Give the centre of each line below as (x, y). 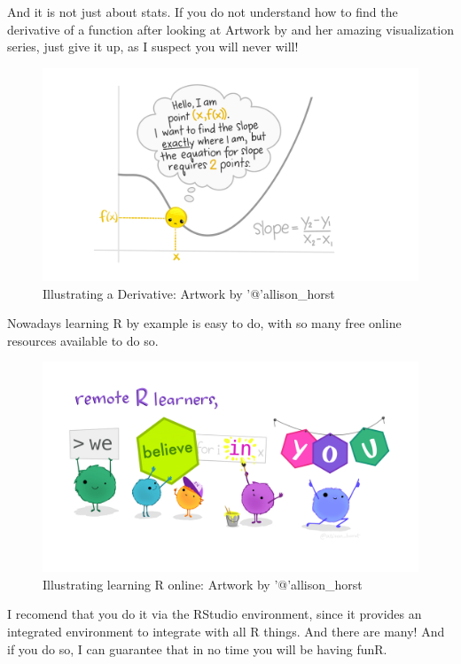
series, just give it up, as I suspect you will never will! (153, 47)
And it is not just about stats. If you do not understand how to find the (203, 12)
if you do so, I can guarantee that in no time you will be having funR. (197, 648)
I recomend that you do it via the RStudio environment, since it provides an (215, 614)
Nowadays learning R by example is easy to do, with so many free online (204, 323)
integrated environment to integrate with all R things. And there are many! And (226, 631)
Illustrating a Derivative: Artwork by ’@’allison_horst (189, 293)
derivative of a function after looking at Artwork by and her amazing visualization (230, 29)
